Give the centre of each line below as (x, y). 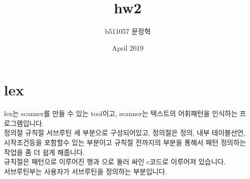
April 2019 (128, 47)
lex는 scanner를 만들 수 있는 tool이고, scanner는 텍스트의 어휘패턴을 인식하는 (121, 113)
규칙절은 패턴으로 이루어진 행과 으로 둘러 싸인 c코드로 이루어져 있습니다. (115, 162)
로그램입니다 (23, 123)
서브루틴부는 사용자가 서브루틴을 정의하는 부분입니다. (85, 171)
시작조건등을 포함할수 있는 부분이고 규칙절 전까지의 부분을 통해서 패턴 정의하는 (125, 142)
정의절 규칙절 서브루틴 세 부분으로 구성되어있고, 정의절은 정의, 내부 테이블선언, (125, 133)
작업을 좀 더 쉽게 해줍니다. (44, 152)
